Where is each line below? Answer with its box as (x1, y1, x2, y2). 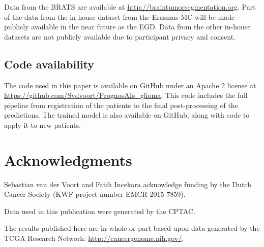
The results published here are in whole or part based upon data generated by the (4, 223, 260, 233)
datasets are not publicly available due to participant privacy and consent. (4, 31, 236, 42)
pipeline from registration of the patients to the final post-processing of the (4, 99, 238, 110)
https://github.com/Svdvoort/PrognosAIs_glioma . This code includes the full (4, 90, 248, 100)
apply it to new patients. (4, 119, 81, 130)
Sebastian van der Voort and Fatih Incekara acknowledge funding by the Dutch (4, 179, 251, 189)
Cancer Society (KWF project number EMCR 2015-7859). (4, 189, 186, 199)
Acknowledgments (4, 149, 132, 170)
